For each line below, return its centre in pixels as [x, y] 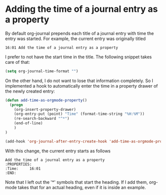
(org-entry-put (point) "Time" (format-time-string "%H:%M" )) [79, 114]
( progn [16, 105]
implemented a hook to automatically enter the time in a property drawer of [82, 86]
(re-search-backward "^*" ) [42, 119]
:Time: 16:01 [23, 169]
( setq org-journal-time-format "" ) [42, 71]
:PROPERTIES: [19, 164]
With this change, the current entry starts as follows [58, 151]
